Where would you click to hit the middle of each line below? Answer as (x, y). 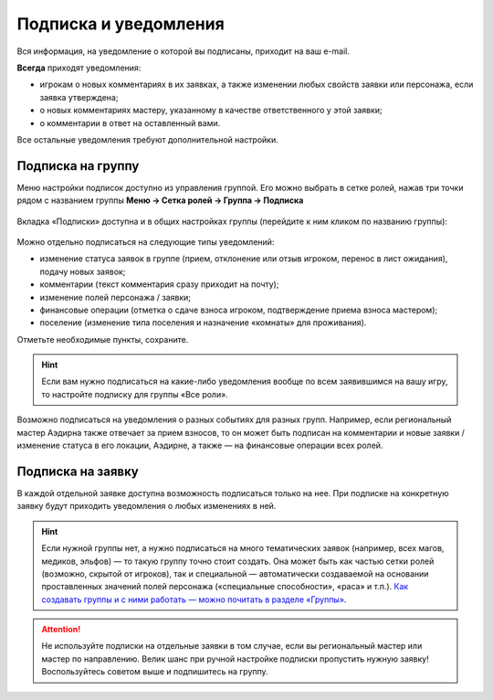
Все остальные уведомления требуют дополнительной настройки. (147, 139)
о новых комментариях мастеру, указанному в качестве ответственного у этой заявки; (211, 111)
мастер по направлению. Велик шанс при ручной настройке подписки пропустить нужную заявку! (235, 659)
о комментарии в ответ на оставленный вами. (130, 122)
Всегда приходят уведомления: (79, 68)
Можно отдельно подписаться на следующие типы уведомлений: (146, 241)
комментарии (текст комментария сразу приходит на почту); (159, 284)
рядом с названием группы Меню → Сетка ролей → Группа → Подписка (160, 200)
